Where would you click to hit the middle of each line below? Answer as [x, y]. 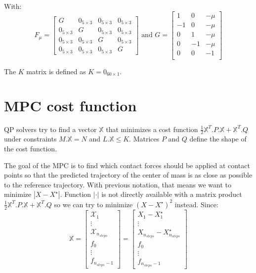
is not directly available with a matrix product [172, 194]
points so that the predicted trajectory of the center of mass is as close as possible [128, 175]
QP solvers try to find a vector [50, 129]
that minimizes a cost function [152, 129]
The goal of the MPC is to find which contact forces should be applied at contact [127, 165]
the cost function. [31, 148]
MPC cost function [70, 105]
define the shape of [218, 139]
